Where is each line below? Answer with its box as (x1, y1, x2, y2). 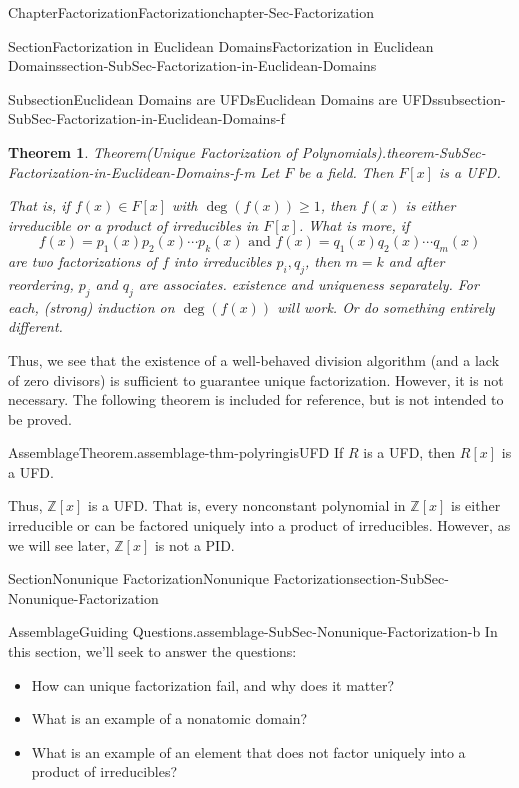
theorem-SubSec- (386, 141, 486, 162)
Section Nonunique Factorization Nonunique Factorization (8, 568, 354, 589)
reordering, (8, 273, 74, 294)
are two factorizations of (8, 251, 157, 272)
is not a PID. (154, 534, 235, 555)
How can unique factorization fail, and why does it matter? (31, 674, 395, 695)
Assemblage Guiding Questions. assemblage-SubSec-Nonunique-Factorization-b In (8, 621, 498, 642)
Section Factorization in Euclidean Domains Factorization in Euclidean (8, 35, 434, 56)
